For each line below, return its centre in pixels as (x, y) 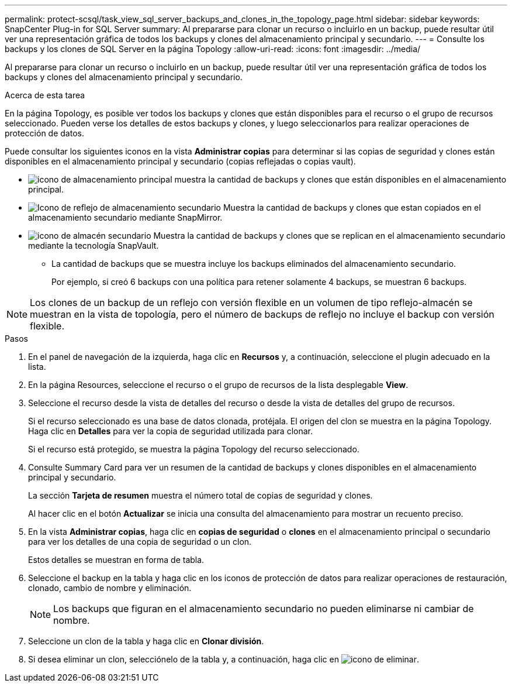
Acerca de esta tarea (45, 95)
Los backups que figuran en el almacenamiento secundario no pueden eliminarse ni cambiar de (264, 609)
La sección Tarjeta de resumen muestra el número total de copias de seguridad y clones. (200, 495)
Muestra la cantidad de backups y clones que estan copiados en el (352, 207)
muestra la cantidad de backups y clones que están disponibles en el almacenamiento (340, 179)
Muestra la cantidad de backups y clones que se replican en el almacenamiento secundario (329, 236)
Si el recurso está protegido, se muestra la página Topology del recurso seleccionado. (194, 449)
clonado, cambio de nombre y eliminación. (110, 588)
